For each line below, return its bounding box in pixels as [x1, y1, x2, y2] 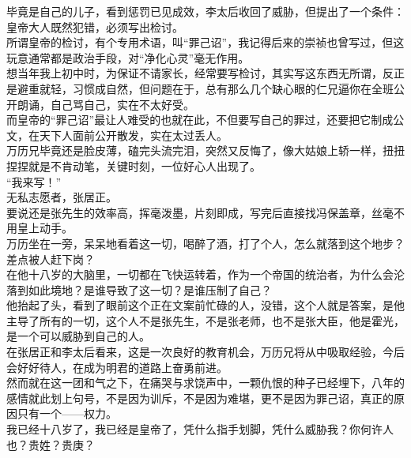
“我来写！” [6, 173, 62, 190]
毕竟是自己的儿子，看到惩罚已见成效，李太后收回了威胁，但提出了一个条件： [6, 3, 405, 19]
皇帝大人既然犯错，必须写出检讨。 [6, 18, 183, 35]
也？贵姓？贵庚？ [6, 436, 95, 452]
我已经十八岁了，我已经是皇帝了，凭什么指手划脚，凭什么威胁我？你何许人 [6, 421, 394, 437]
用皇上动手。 [6, 220, 73, 236]
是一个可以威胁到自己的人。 [6, 328, 150, 344]
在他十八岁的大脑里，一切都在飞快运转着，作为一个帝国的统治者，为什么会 [6, 266, 394, 283]
